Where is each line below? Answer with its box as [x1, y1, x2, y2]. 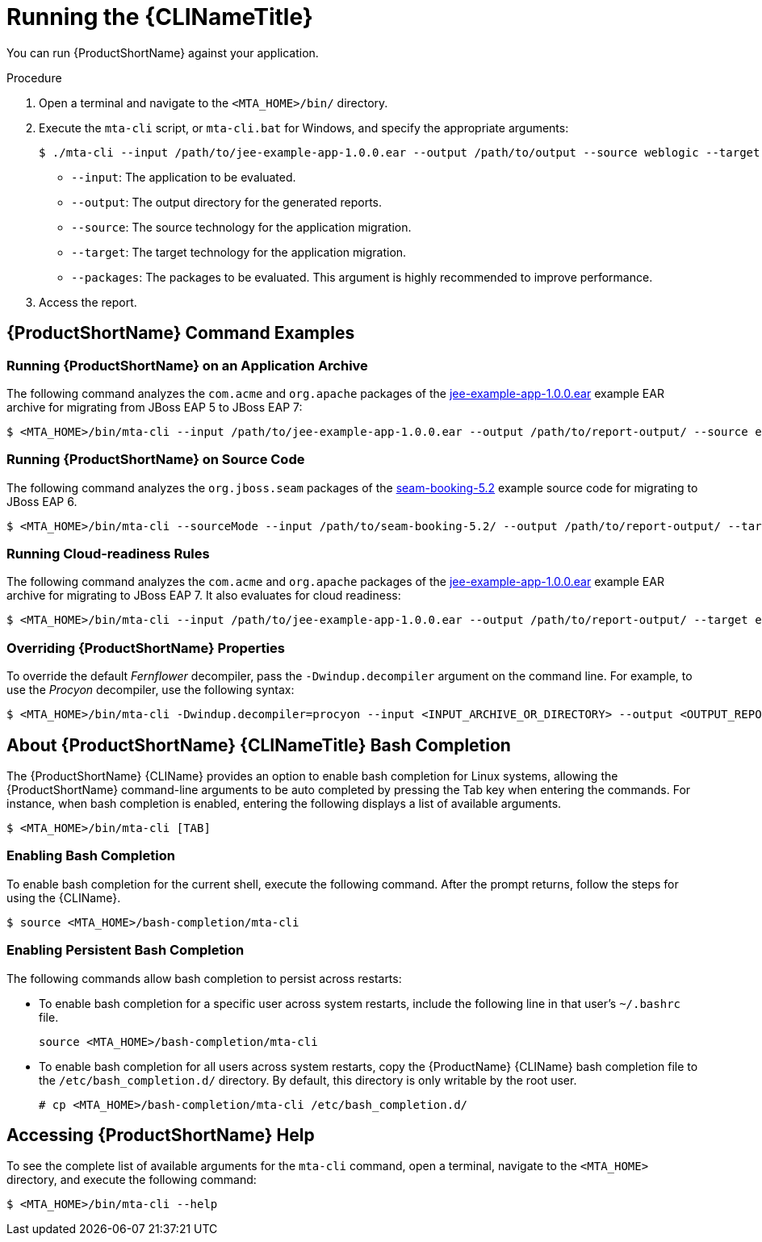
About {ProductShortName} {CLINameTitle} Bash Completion [6, 734, 511, 755]
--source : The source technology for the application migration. [71, 220, 412, 234]
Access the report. [39, 295, 137, 309]
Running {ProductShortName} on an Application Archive [6, 357, 368, 374]
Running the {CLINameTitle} [6, 3, 313, 31]
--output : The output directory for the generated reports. [71, 194, 383, 209]
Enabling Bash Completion [6, 847, 175, 864]
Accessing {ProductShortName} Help [6, 1124, 315, 1145]
